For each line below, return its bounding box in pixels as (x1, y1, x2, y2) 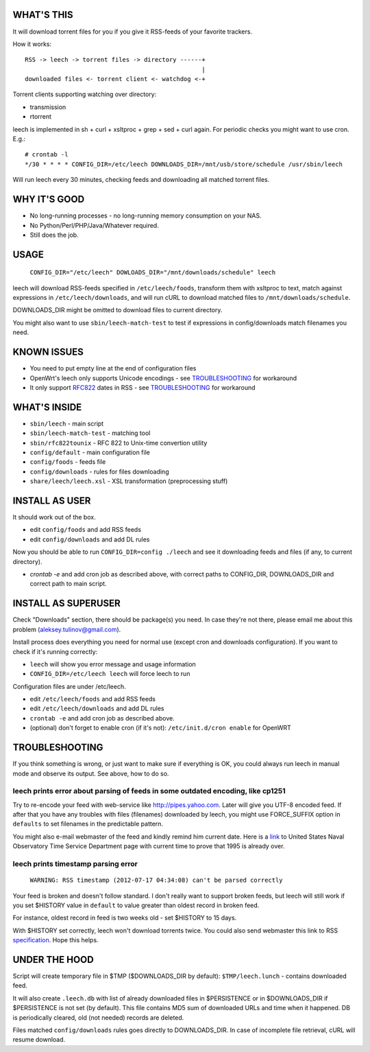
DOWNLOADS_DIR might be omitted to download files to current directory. (12, 306, 223, 314)
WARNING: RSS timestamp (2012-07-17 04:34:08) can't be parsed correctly (29, 876, 284, 885)
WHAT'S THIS (12, 9, 73, 21)
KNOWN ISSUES (12, 347, 84, 358)
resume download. (12, 1036, 66, 1044)
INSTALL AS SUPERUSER (12, 598, 121, 609)
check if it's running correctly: (12, 647, 98, 655)
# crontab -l (25, 151, 69, 159)
